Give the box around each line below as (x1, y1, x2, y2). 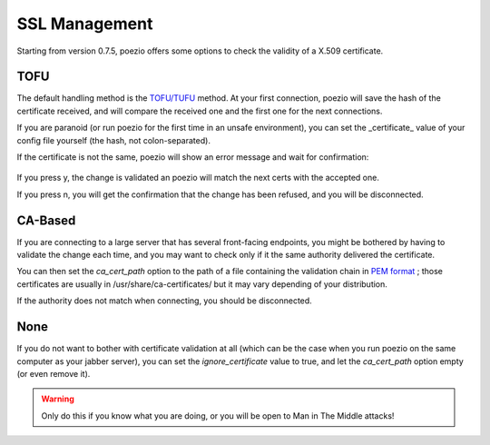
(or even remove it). (16, 368, 91, 379)
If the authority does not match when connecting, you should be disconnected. (16, 295, 312, 306)
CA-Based (16, 213, 76, 228)
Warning (41, 393, 74, 404)
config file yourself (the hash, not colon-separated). (16, 134, 211, 145)
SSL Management (16, 14, 153, 34)
